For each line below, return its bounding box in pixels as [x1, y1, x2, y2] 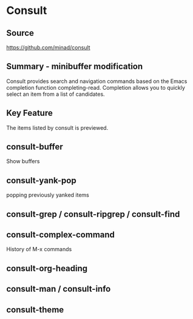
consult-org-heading [6, 263, 88, 274]
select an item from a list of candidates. [6, 90, 105, 98]
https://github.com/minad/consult [6, 44, 90, 51]
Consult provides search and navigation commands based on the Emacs [6, 77, 188, 85]
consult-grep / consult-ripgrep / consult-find [6, 209, 180, 219]
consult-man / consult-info [6, 284, 111, 294]
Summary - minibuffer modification [6, 61, 143, 72]
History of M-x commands [6, 246, 72, 253]
